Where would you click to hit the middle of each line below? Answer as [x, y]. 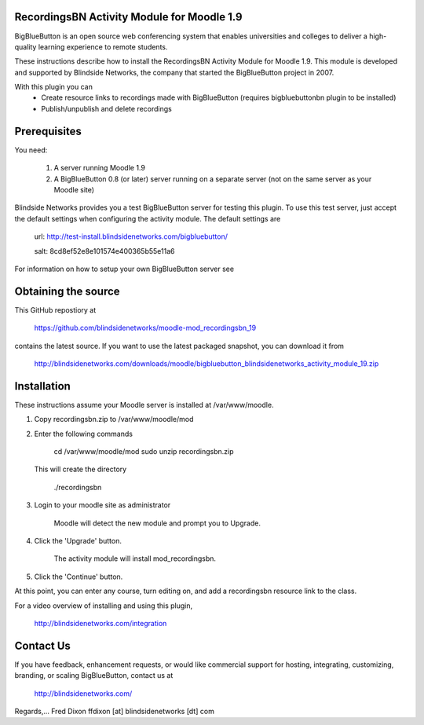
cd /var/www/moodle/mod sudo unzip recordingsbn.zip [144, 452]
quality [26, 46]
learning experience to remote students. [103, 46]
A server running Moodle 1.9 [99, 168]
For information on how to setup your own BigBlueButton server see [124, 269]
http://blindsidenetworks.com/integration [101, 623]
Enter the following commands [84, 434]
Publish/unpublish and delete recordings [106, 108]
